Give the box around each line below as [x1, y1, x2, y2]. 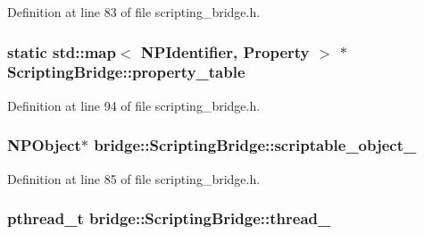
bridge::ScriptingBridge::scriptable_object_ [94, 134, 417, 156]
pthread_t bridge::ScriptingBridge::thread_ [7, 207, 331, 230]
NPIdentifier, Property [140, 40, 310, 63]
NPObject [7, 134, 81, 156]
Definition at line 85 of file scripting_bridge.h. [7, 169, 261, 188]
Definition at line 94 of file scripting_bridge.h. [7, 96, 261, 114]
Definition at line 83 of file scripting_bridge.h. [7, 3, 261, 21]
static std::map [7, 40, 116, 63]
